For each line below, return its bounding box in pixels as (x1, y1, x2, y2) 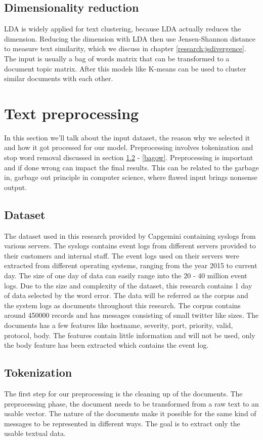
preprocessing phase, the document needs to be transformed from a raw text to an (4, 398, 259, 409)
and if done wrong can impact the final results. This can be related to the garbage (4, 162, 259, 172)
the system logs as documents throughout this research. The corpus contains (4, 300, 241, 310)
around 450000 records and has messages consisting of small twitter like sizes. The (4, 310, 259, 320)
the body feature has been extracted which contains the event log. (4, 340, 209, 350)
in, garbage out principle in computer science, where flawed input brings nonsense (4, 172, 257, 182)
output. (4, 181, 27, 192)
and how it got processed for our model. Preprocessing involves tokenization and (4, 142, 253, 153)
